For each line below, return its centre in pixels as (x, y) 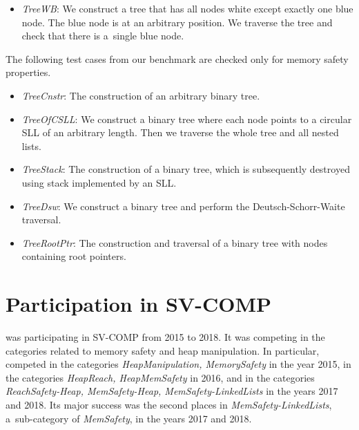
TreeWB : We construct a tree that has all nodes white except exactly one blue (187, 8)
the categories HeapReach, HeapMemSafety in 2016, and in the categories (160, 377)
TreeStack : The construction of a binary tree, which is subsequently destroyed (186, 169)
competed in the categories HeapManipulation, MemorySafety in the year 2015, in (178, 364)
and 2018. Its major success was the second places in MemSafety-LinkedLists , (169, 404)
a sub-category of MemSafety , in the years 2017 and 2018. (129, 418)
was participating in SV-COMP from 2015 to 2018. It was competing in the (165, 337)
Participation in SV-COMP (138, 304)
